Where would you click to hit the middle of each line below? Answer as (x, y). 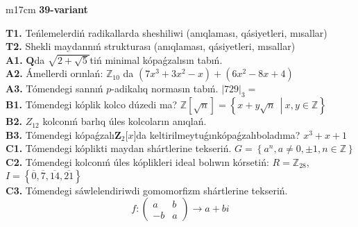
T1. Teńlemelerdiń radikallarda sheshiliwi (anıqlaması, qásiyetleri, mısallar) (167, 32)
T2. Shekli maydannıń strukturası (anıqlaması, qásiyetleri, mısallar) (151, 46)
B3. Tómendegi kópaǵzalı (60, 134)
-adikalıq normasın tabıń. (165, 89)
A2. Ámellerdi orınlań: (54, 73)
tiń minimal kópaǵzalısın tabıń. (156, 59)
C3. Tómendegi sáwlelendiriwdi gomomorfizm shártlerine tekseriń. (147, 190)
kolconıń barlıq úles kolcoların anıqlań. (125, 121)
